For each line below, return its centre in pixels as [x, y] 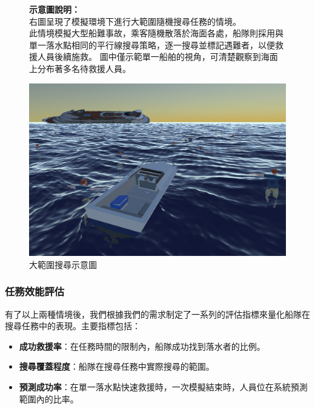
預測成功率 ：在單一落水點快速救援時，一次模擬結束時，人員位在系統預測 [163, 387]
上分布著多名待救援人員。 [80, 68]
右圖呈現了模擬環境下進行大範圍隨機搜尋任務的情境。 [135, 21]
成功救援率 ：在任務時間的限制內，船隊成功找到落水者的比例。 [142, 346]
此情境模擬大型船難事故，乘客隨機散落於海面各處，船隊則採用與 [156, 33]
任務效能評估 [35, 291]
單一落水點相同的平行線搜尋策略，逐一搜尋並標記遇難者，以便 [152, 44]
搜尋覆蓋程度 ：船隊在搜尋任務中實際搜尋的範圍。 [117, 366]
